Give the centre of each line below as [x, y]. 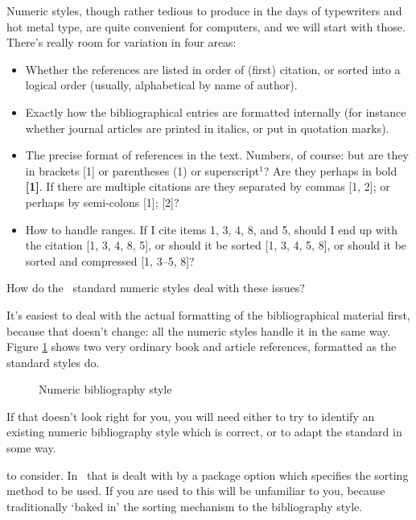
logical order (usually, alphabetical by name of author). [161, 85]
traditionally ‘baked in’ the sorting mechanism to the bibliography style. [185, 506]
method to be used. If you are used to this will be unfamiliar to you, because [196, 491]
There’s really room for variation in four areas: [122, 42]
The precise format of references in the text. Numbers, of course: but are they [217, 155]
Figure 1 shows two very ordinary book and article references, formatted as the [202, 347]
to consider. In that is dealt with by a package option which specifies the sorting [208, 475]
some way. [31, 448]
